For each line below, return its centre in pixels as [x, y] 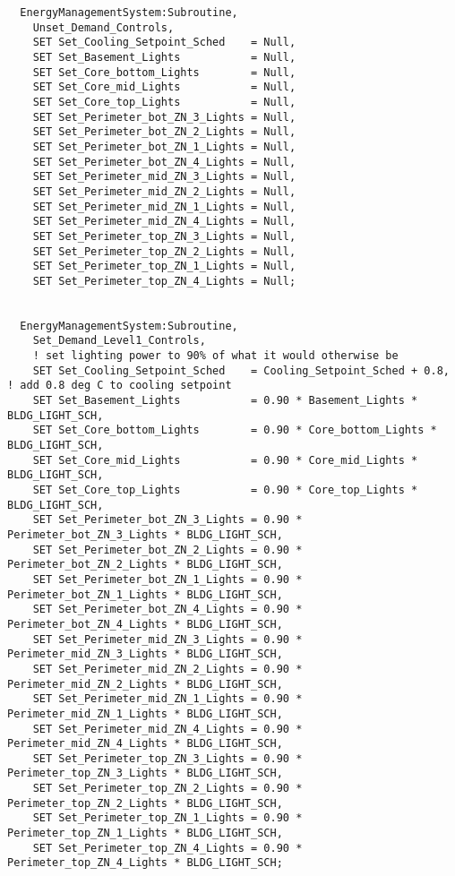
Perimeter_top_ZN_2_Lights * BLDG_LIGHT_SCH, [145, 803]
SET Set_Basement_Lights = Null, [164, 57]
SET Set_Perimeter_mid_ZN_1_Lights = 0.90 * [167, 699]
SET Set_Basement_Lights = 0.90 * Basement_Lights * [225, 401]
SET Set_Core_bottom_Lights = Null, [164, 72]
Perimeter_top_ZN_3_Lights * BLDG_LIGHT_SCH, [145, 773]
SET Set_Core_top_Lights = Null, [164, 102]
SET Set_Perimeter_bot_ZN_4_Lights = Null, [164, 162]
